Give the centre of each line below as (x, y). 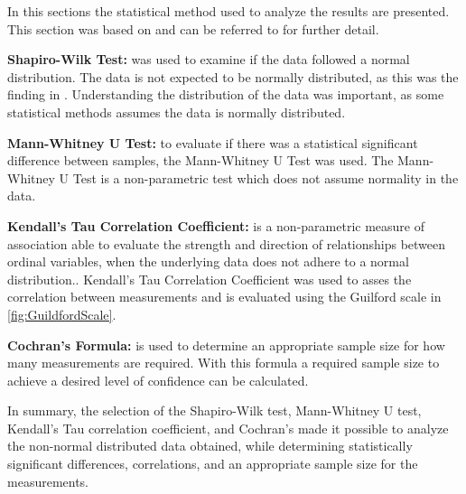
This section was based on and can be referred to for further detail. (193, 28)
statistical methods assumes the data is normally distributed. (177, 112)
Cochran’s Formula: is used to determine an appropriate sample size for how (226, 345)
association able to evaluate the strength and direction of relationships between (227, 243)
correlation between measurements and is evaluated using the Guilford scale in (224, 297)
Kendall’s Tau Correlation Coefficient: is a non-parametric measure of (216, 225)
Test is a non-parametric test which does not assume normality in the (266, 177)
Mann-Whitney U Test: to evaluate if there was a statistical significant (213, 142)
